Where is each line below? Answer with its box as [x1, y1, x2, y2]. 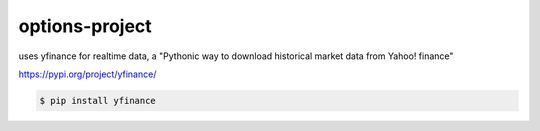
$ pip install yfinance [39, 95, 157, 106]
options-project [18, 15, 152, 37]
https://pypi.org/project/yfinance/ [18, 68, 157, 80]
